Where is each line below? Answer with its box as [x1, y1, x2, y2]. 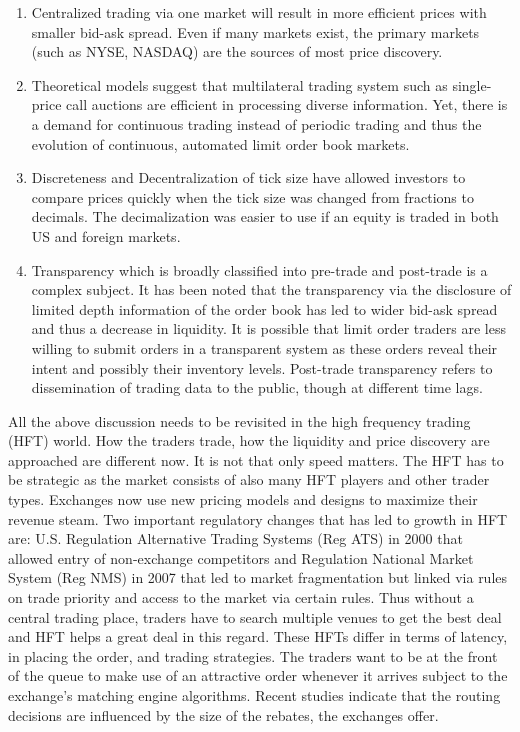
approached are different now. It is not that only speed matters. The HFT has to [8, 449, 504, 470]
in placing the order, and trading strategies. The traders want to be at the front [8, 645, 498, 666]
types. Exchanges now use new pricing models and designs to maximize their [8, 489, 478, 510]
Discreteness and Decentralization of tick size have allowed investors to [31, 167, 466, 188]
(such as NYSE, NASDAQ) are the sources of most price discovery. [31, 41, 443, 62]
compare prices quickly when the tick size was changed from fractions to [31, 186, 474, 207]
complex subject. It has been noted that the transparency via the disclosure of [31, 279, 512, 300]
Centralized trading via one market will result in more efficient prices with [31, 2, 487, 22]
